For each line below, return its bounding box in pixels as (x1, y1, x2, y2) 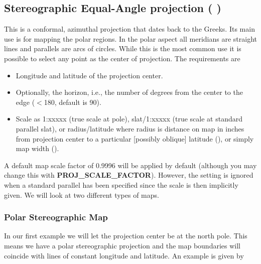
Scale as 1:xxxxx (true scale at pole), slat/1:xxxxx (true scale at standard (16, 113, 243, 124)
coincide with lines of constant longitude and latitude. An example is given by (4, 250, 244, 260)
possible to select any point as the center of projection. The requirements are (4, 53, 240, 63)
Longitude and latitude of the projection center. (16, 70, 163, 80)
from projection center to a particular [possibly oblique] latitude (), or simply (16, 133, 254, 144)
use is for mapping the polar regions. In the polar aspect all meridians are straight (4, 33, 257, 44)
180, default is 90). (44, 96, 101, 107)
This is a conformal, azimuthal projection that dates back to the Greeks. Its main (4, 24, 255, 34)
